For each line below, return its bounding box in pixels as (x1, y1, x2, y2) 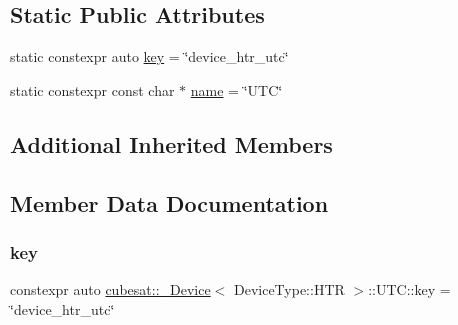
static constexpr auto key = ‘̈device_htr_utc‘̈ (10, 46, 289, 67)
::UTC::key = (368, 279, 451, 300)
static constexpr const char (10, 79, 175, 100)
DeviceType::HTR (233, 279, 345, 300)
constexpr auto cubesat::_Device (10, 279, 211, 300)
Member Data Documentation (10, 187, 329, 218)
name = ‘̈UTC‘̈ (190, 79, 283, 100)
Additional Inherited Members (10, 128, 333, 159)
